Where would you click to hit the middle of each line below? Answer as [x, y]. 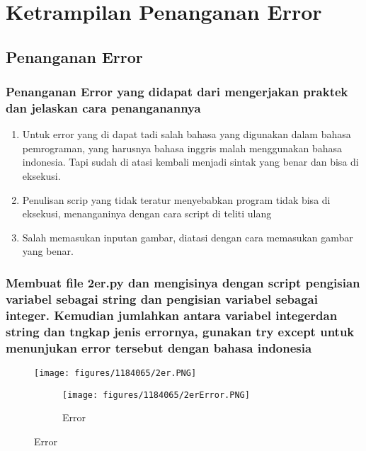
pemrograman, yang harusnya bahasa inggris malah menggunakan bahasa [182, 148]
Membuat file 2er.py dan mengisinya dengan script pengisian [183, 282]
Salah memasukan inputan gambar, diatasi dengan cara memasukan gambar [188, 237]
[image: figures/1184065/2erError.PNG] [156, 395]
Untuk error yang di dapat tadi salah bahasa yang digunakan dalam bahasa [187, 134]
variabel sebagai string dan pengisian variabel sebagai [162, 298]
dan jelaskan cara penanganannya [103, 108]
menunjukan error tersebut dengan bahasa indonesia [159, 347]
